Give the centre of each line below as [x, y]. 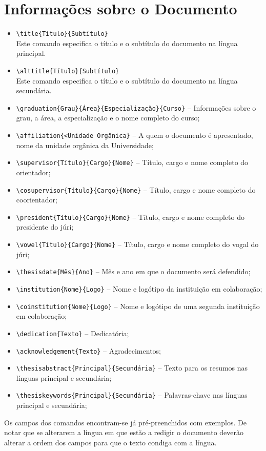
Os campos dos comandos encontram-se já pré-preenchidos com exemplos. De [125, 422]
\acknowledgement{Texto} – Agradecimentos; [88, 350]
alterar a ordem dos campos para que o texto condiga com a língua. [110, 442]
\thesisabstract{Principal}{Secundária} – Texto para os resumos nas [132, 368]
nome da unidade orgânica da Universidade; [85, 145]
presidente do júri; [45, 227]
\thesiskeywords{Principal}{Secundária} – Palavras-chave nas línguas [132, 395]
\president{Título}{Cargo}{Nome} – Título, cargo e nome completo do [130, 217]
